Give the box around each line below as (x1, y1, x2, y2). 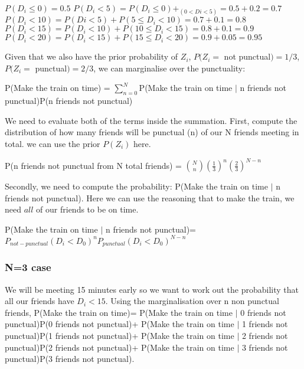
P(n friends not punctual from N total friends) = (5, 159, 182, 171)
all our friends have (5, 295, 74, 307)
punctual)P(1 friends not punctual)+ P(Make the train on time (5, 329, 234, 341)
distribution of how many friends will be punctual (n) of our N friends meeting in (5, 126, 299, 138)
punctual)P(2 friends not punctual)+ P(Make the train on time (5, 341, 234, 353)
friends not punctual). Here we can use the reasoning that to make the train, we (5, 191, 295, 204)
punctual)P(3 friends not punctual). (5, 352, 135, 365)
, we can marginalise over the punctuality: (93, 61, 246, 74)
